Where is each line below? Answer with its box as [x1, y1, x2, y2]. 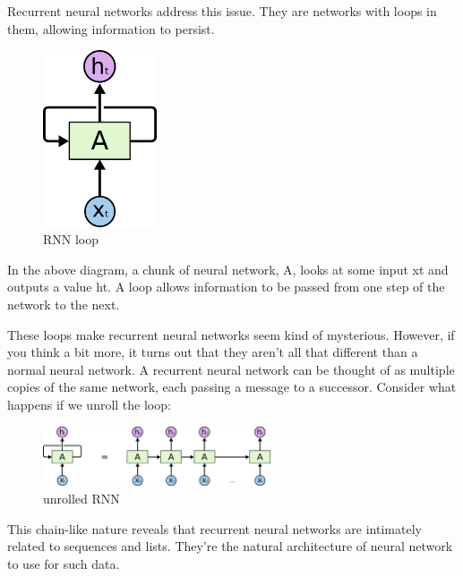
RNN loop [43, 230, 99, 249]
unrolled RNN [43, 488, 120, 507]
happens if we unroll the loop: [7, 394, 171, 413]
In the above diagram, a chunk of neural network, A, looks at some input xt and [7, 259, 449, 278]
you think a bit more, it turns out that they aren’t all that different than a [7, 343, 418, 361]
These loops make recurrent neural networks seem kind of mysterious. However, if [7, 325, 455, 343]
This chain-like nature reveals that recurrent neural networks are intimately [7, 519, 422, 538]
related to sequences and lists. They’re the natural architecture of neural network [7, 537, 453, 555]
